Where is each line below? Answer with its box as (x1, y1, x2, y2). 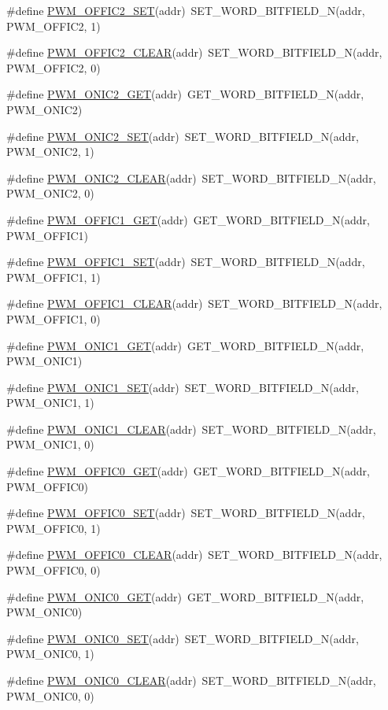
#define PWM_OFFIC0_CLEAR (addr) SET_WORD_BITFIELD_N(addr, (6, 546, 382, 563)
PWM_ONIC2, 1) (6, 143, 94, 160)
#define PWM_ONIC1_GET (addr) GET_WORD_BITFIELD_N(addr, (6, 337, 364, 353)
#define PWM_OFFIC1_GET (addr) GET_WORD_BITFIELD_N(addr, (6, 211, 370, 227)
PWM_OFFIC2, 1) (6, 17, 101, 34)
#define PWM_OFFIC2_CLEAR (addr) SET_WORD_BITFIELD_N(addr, (6, 44, 382, 61)
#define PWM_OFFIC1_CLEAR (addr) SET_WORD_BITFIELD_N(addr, (6, 295, 382, 312)
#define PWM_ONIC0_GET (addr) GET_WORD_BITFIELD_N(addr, (6, 588, 364, 605)
